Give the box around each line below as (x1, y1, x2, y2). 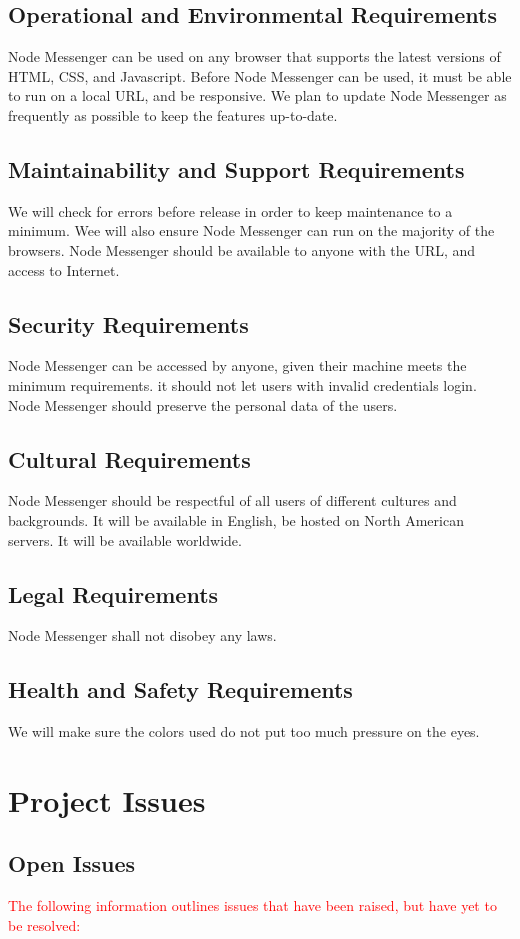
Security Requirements (8, 308, 249, 339)
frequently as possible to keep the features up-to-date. (8, 104, 338, 125)
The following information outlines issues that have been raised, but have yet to (8, 895, 497, 916)
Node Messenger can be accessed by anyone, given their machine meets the (8, 355, 467, 376)
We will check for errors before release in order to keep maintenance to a (8, 200, 453, 221)
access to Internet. (8, 259, 120, 280)
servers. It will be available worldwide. (8, 529, 242, 550)
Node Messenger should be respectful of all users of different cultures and (8, 490, 457, 511)
